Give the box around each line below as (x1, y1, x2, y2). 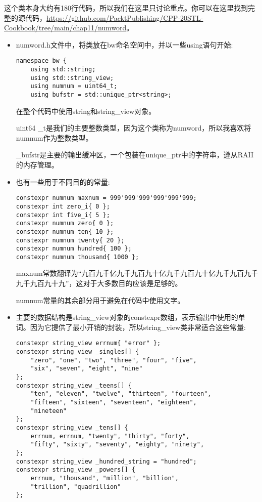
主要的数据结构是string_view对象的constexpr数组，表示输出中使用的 (16, 312, 238, 322)
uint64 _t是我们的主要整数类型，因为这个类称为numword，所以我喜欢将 (16, 122, 251, 133)
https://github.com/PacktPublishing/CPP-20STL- (46, 12, 203, 23)
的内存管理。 (16, 159, 59, 170)
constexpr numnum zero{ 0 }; (16, 220, 114, 227)
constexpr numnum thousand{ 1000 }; (16, 253, 139, 261)
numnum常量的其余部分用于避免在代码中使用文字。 (16, 295, 185, 305)
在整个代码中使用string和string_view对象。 (16, 105, 156, 116)
